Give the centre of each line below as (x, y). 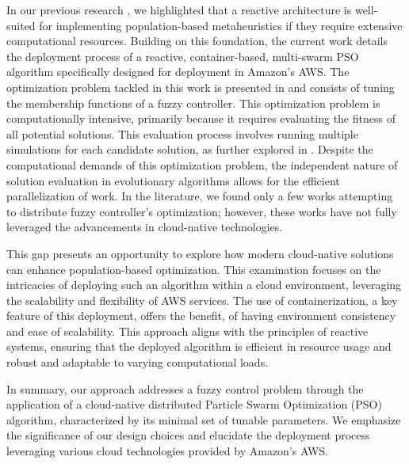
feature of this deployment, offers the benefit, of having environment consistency (201, 316)
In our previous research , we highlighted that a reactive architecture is (179, 10)
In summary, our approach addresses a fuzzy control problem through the (185, 388)
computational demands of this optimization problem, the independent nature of (202, 164)
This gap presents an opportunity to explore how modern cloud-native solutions (200, 253)
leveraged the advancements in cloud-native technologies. (145, 227)
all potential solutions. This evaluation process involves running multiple (182, 133)
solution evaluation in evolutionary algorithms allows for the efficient (173, 180)
